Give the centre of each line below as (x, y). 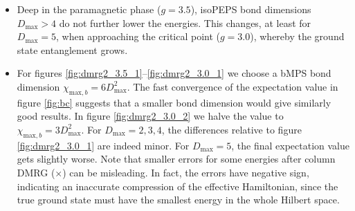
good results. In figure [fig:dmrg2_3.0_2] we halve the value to (150, 116)
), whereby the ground (297, 36)
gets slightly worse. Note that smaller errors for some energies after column (176, 159)
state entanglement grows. (72, 49)
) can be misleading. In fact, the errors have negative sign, (186, 172)
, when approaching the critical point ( (138, 36)
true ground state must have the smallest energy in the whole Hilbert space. (178, 200)
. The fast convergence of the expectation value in (233, 86)
